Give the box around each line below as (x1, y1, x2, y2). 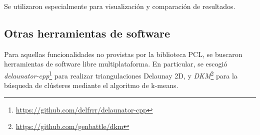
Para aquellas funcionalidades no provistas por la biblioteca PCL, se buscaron (4, 48, 242, 59)
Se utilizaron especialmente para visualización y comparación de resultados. (4, 1, 235, 11)
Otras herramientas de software (4, 25, 170, 40)
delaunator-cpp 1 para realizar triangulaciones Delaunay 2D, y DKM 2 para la (4, 68, 237, 80)
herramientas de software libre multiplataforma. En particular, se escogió (4, 58, 227, 69)
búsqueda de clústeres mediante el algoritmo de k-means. (4, 80, 178, 90)
